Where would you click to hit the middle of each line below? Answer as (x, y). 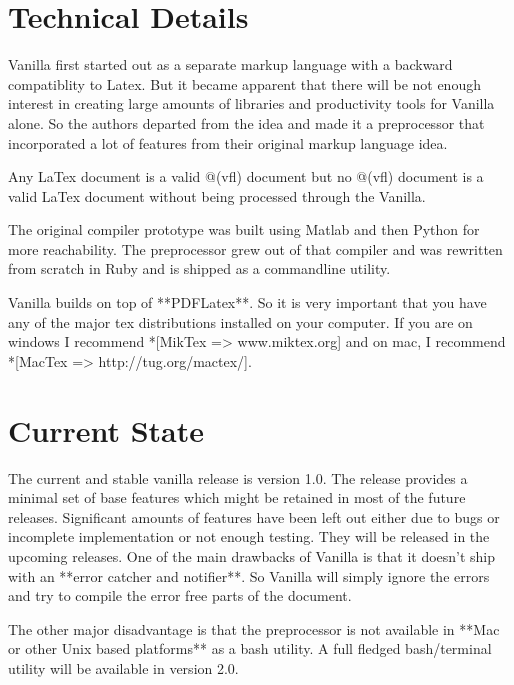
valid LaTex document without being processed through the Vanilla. (217, 195)
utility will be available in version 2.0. (123, 667)
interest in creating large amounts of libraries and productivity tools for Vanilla (251, 103)
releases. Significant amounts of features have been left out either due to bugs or (254, 516)
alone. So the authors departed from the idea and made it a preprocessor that (246, 122)
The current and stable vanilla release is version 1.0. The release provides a (238, 477)
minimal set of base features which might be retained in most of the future (237, 497)
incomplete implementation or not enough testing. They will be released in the (249, 536)
